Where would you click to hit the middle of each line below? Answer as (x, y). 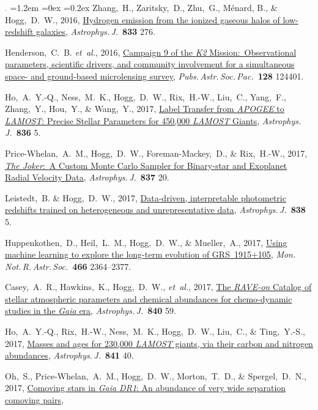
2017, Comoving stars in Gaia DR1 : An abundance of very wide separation (146, 388)
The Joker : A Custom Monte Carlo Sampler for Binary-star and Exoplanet (146, 165)
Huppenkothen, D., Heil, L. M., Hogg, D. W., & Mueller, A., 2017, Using (146, 242)
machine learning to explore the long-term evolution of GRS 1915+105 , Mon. (150, 254)
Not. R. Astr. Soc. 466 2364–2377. (68, 266)
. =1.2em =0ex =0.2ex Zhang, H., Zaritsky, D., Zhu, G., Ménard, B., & (141, 7)
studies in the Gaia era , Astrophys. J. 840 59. (91, 311)
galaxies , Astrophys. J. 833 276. (96, 32)
